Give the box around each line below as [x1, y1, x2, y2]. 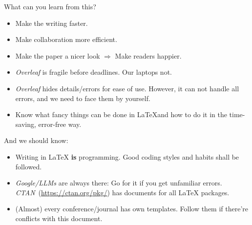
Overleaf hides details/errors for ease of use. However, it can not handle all [15, 83, 239, 93]
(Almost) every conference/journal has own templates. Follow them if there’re [15, 204, 249, 214]
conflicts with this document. [15, 213, 103, 223]
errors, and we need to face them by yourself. [15, 93, 150, 103]
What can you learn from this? [4, 1, 96, 11]
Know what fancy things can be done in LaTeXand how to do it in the [15, 109, 227, 120]
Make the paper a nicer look [15, 50, 100, 61]
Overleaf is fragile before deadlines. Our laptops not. [15, 67, 172, 77]
